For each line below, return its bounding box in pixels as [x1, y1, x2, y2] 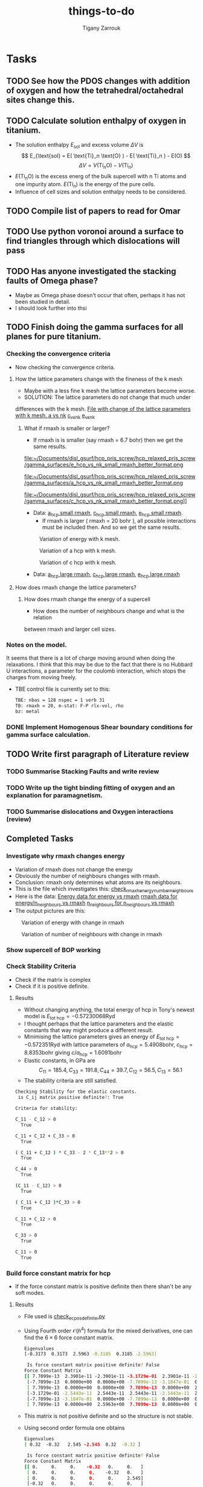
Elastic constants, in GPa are [24, 1056, 95, 1064]
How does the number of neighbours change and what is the [33, 608, 185, 614]
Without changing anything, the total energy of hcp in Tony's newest [24, 1005, 195, 1013]
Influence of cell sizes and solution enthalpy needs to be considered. [14, 188, 187, 195]
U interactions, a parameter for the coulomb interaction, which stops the [6, 667, 186, 674]
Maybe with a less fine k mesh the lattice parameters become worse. [24, 387, 196, 394]
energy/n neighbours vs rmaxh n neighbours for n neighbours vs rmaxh [14, 899, 175, 908]
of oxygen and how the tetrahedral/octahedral [6, 86, 184, 96]
